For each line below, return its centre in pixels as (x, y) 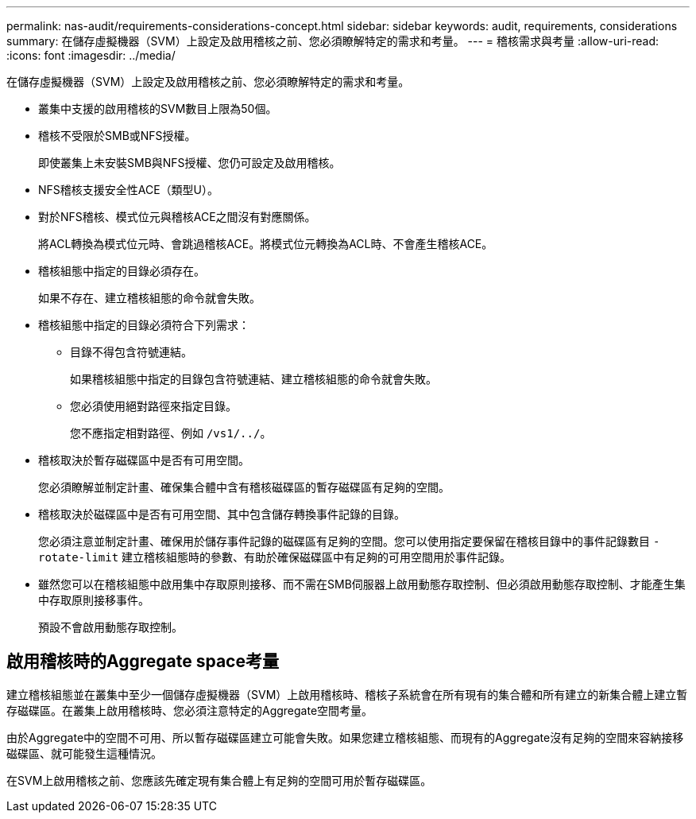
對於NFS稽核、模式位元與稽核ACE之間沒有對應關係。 (177, 217)
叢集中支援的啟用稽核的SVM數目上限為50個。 (158, 109)
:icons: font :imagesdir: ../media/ (91, 55)
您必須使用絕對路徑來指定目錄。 (153, 406)
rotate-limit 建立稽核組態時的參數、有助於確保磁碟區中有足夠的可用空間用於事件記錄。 (275, 557)
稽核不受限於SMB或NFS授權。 (117, 136)
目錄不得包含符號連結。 (131, 352)
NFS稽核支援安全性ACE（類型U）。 (129, 190)
